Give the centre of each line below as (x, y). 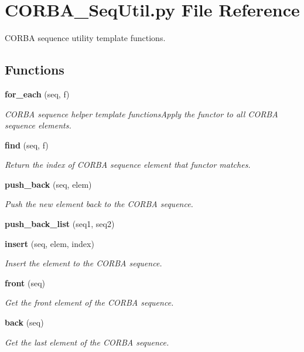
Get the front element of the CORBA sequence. (89, 302)
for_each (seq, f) (37, 94)
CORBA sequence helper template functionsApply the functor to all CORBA (141, 114)
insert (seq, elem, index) (49, 243)
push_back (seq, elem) (48, 184)
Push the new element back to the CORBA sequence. (99, 204)
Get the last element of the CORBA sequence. (87, 342)
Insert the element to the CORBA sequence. (83, 263)
